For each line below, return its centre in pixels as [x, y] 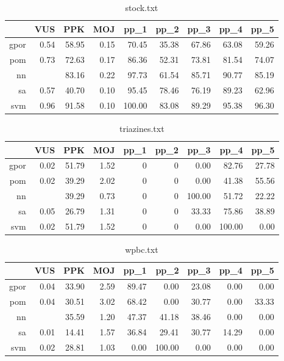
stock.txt [142, 7]
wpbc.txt [142, 249]
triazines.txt [142, 128]
